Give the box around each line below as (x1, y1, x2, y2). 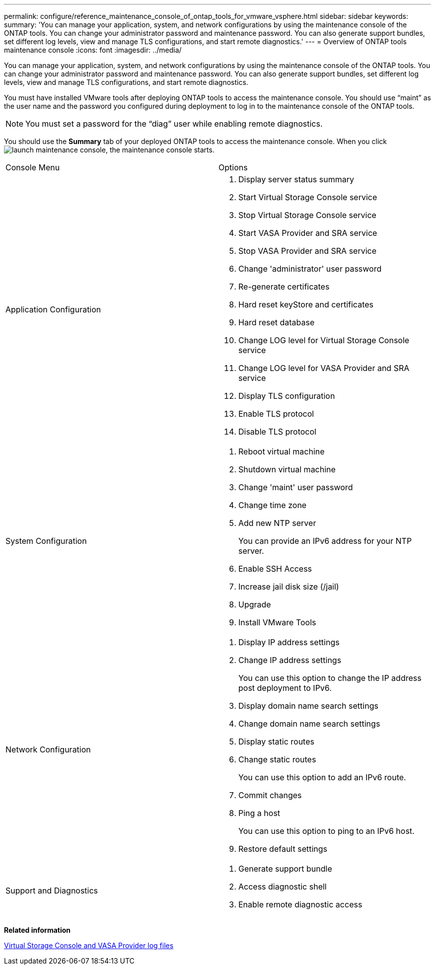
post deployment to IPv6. (238, 683, 332, 693)
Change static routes (238, 754, 316, 764)
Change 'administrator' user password (238, 264, 382, 274)
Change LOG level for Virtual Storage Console (238, 335, 410, 345)
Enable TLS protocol (238, 409, 314, 419)
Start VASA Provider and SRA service (238, 228, 377, 238)
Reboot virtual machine (238, 447, 325, 456)
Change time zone (238, 500, 307, 510)
